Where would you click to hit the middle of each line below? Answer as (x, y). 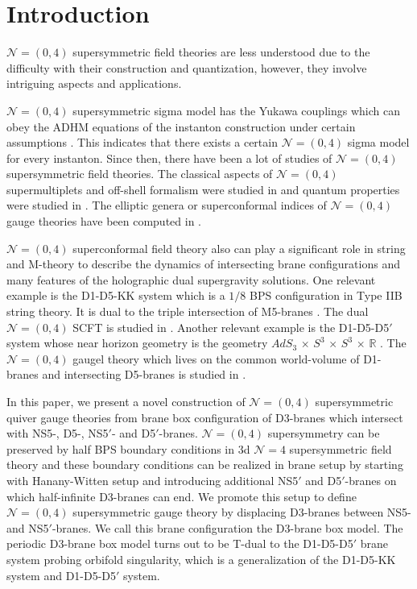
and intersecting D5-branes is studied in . (144, 374)
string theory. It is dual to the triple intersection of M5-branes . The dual (188, 311)
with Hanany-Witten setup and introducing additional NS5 (153, 480)
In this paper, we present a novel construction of (126, 401)
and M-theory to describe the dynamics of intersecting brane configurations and (203, 264)
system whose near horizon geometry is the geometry (137, 343)
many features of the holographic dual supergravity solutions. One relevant (191, 279)
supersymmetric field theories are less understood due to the (221, 52)
